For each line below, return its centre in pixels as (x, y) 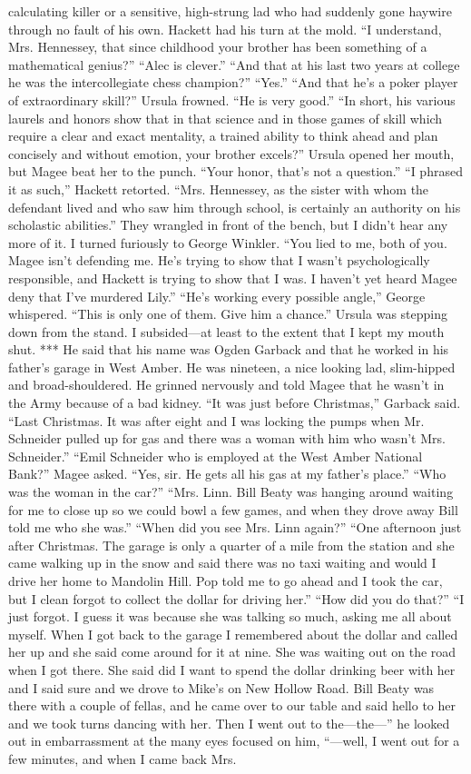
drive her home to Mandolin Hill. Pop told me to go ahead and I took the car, (226, 580)
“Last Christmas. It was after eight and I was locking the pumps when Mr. (216, 420)
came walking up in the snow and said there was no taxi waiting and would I (222, 563)
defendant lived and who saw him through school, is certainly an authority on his (235, 207)
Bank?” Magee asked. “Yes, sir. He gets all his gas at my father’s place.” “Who (227, 474)
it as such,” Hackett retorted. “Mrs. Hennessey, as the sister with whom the (219, 189)
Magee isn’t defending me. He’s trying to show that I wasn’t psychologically (219, 260)
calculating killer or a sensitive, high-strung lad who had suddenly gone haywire (230, 11)
